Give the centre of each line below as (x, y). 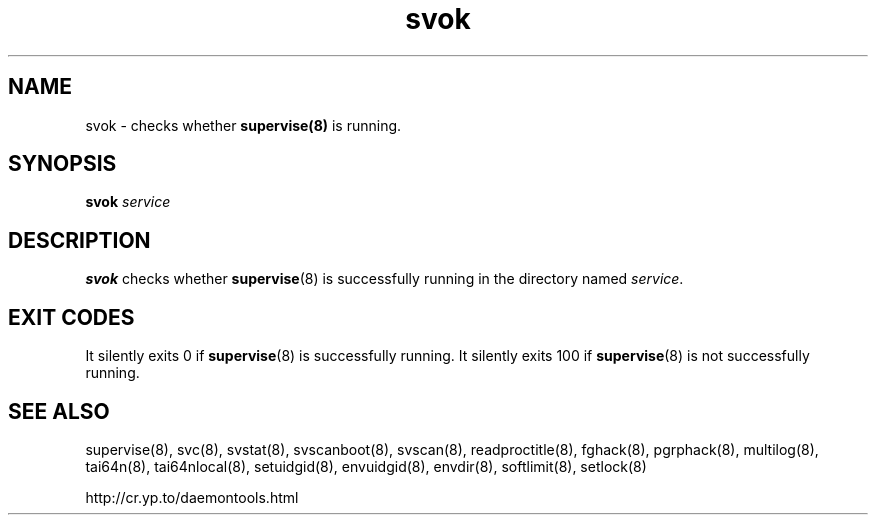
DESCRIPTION (79, 240)
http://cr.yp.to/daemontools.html (192, 497)
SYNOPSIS (62, 164)
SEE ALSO (59, 411)
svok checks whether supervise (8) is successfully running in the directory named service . (384, 279)
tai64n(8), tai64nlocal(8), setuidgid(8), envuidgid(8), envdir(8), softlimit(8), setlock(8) (366, 466)
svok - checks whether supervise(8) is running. (243, 125)
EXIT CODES (71, 317)
